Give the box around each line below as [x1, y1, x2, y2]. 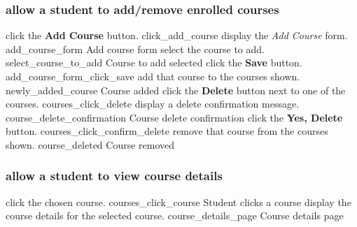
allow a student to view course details [6, 167, 223, 184]
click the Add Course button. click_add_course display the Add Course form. [6, 28, 348, 43]
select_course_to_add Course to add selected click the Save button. [6, 55, 302, 70]
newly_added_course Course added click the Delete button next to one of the [6, 82, 346, 97]
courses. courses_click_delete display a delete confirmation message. [6, 96, 300, 111]
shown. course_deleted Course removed [6, 137, 175, 152]
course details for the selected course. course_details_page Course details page [6, 208, 344, 223]
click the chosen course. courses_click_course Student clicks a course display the [6, 194, 351, 209]
